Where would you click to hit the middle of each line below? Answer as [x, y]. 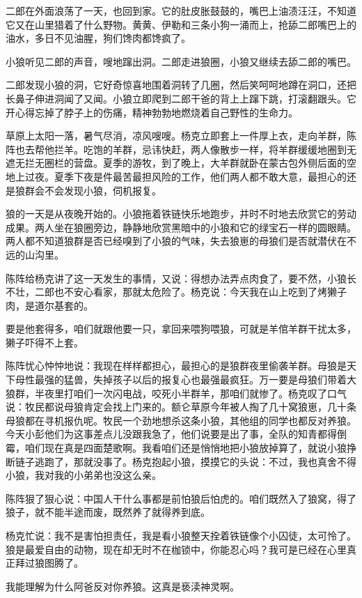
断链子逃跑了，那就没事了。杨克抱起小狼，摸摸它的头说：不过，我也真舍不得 [181, 461]
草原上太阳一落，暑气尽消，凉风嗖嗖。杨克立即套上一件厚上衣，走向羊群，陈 [181, 136]
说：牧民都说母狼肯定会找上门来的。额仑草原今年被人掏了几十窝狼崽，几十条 [181, 407]
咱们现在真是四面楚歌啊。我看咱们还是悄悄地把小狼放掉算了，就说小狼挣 [190, 448]
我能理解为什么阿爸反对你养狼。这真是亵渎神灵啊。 [123, 586]
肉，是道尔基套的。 [49, 305]
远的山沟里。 [35, 254]
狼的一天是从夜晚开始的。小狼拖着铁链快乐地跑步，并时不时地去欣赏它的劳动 [181, 214]
